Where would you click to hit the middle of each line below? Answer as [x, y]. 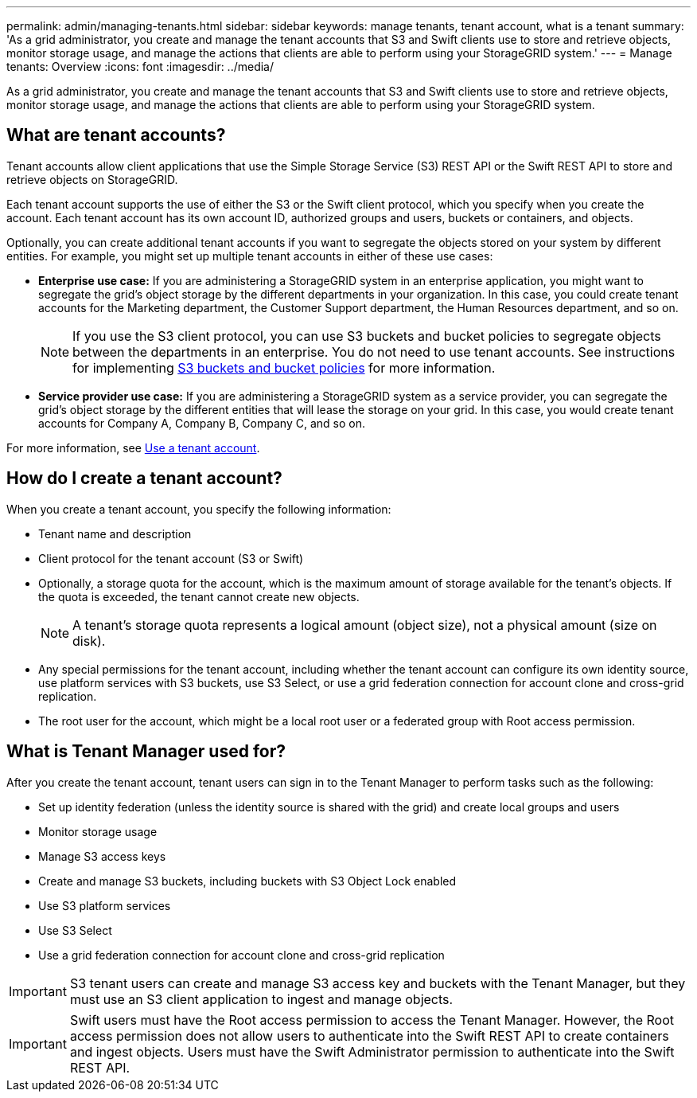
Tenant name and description [115, 533]
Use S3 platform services [105, 905]
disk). [89, 641]
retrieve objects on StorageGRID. [92, 179]
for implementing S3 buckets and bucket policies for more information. [284, 367]
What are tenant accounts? [116, 135]
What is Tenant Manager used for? [146, 752]
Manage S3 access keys [102, 856]
